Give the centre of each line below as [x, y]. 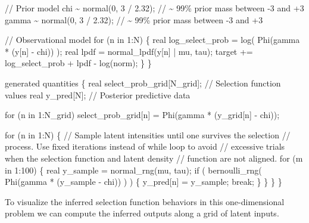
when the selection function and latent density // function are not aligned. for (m [154, 158]
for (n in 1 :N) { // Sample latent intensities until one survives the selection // [148, 134]
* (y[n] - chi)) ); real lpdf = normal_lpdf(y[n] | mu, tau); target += [129, 51]
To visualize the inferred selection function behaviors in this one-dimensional [145, 201]
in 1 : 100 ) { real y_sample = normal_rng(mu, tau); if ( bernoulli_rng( [133, 170]
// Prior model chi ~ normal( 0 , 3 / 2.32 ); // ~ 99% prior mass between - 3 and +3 [154, 8]
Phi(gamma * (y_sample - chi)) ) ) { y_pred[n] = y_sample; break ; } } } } [143, 182]
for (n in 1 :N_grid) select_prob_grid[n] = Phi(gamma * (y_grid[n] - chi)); [142, 115]
